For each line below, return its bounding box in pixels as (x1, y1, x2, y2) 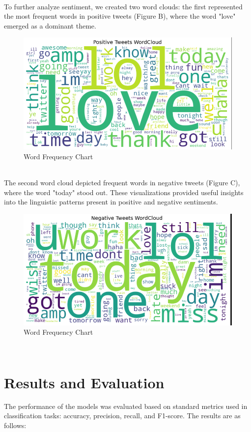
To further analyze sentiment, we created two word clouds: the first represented (4, 1, 243, 11)
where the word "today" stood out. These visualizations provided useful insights (4, 187, 244, 197)
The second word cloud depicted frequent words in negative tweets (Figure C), (4, 177, 240, 188)
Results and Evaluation (4, 372, 165, 392)
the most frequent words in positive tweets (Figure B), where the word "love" (4, 11, 236, 21)
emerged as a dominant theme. (4, 20, 96, 30)
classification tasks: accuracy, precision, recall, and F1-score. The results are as (4, 410, 241, 421)
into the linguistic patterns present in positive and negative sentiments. (4, 197, 218, 207)
